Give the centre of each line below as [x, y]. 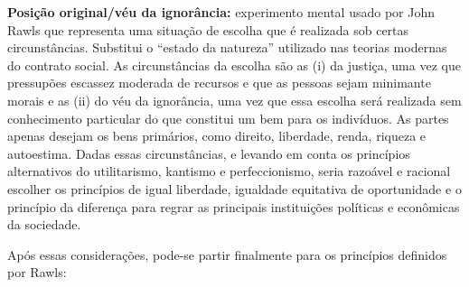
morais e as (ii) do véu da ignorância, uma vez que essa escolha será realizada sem [234, 100]
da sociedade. [44, 224]
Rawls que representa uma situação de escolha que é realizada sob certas [208, 29]
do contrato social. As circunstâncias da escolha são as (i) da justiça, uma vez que [234, 65]
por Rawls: [37, 272]
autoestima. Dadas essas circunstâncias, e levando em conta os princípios [209, 153]
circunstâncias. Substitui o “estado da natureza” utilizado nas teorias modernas [227, 47]
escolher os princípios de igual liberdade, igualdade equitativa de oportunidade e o [234, 188]
